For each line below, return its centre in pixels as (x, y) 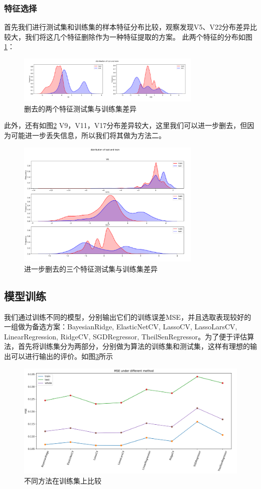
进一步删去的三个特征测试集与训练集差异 (91, 268)
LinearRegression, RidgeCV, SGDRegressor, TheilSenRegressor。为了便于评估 (126, 336)
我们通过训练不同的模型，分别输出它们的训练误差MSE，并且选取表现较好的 (128, 317)
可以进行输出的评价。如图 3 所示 (62, 356)
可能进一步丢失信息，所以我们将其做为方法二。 (88, 135)
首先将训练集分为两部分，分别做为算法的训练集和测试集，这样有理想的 (134, 346)
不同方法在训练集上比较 (63, 481)
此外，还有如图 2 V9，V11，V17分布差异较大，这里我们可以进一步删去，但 (126, 125)
